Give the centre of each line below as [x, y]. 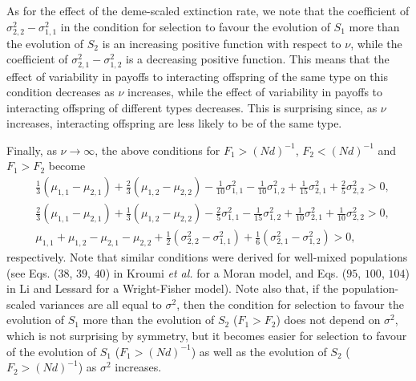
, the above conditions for [158, 150]
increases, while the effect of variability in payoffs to [255, 92]
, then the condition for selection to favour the [290, 304]
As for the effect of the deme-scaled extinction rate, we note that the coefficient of [208, 10]
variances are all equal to [101, 304]
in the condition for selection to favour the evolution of [195, 26]
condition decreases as [61, 92]
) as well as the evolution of [259, 351]
